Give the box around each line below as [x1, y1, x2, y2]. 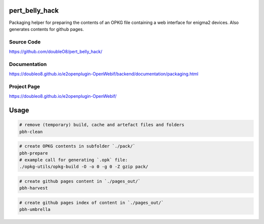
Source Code [9, 38, 41, 45]
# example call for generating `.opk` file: [19, 157, 128, 163]
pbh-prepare [19, 150, 48, 156]
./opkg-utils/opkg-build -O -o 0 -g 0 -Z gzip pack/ [19, 164, 149, 170]
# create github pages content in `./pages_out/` [19, 179, 141, 184]
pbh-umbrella [19, 207, 51, 212]
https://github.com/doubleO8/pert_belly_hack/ [9, 49, 103, 55]
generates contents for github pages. [9, 26, 84, 32]
